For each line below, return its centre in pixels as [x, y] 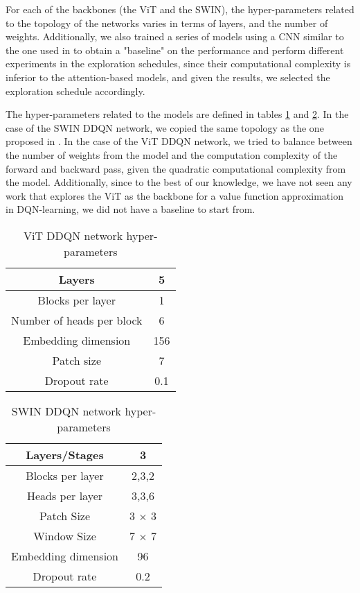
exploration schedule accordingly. [75, 91]
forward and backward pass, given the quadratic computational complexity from [176, 168]
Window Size [65, 535]
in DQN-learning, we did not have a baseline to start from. [130, 209]
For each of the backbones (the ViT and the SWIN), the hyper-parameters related [180, 9]
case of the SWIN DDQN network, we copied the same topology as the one [165, 127]
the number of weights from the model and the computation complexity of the [172, 154]
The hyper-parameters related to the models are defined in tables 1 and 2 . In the [177, 114]
